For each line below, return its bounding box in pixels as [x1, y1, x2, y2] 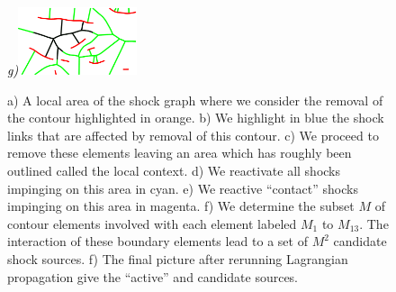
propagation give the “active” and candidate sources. [7, 267, 299, 286]
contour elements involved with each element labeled [7, 214, 297, 233]
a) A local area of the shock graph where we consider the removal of [7, 90, 383, 109]
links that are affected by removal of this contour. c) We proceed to [7, 125, 379, 144]
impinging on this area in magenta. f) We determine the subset [7, 196, 355, 215]
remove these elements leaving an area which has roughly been [7, 143, 352, 162]
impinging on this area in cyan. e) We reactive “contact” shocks [7, 178, 358, 197]
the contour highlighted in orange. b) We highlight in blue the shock [7, 108, 384, 127]
